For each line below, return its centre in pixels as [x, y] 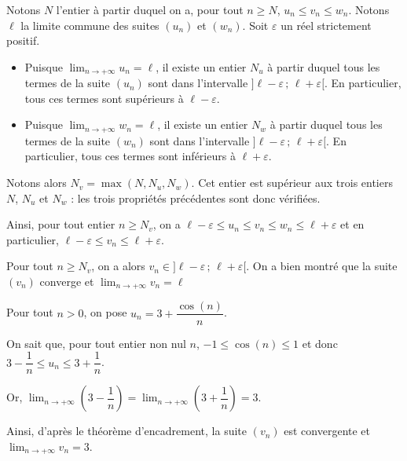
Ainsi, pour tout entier [61, 224]
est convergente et [327, 431]
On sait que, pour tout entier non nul [96, 343]
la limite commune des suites [90, 25]
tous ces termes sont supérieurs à [104, 98]
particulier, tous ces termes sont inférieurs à [130, 156]
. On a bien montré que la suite [322, 266]
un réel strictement [326, 25]
